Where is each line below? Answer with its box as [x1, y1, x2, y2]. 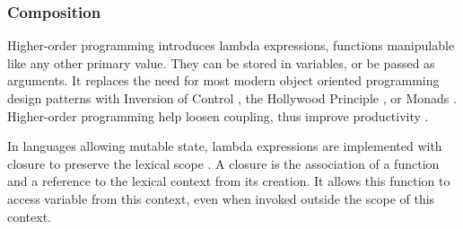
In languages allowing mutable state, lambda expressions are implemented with [7, 137, 442, 155]
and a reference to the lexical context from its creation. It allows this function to [7, 172, 450, 190]
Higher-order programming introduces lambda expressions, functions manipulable [7, 36, 455, 55]
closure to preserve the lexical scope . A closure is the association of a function [7, 154, 440, 172]
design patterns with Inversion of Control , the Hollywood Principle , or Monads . [7, 89, 457, 107]
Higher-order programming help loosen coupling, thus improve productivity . [7, 106, 429, 125]
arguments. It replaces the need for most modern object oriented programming [7, 71, 440, 90]
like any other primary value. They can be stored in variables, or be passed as [7, 53, 435, 72]
